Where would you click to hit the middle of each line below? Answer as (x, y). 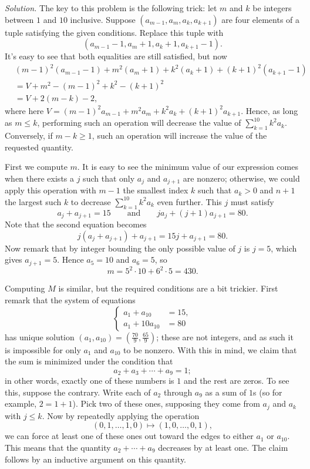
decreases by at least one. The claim (223, 447)
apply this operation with (50, 190)
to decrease (91, 201)
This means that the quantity (58, 447)
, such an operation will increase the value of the (179, 135)
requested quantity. (39, 147)
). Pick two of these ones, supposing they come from (166, 403)
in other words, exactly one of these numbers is (90, 381)
